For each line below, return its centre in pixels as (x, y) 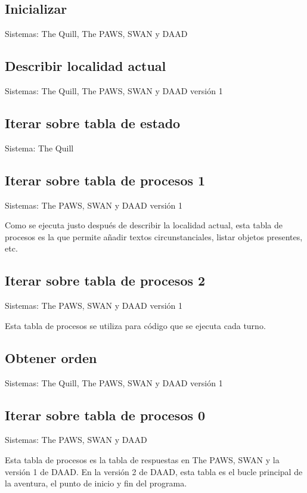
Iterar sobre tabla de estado (93, 123)
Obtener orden (51, 357)
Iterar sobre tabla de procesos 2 (105, 280)
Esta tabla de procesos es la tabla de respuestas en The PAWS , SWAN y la (142, 459)
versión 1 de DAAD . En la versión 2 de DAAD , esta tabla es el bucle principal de (154, 471)
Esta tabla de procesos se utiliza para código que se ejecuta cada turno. (135, 325)
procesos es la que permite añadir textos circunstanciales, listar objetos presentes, (154, 236)
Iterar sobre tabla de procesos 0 (105, 415)
